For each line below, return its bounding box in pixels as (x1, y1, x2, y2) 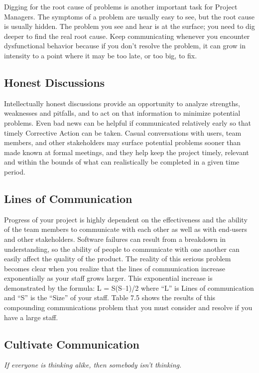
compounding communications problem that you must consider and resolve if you (4, 302, 253, 313)
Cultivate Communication (4, 336, 139, 352)
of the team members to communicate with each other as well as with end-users (4, 224, 248, 234)
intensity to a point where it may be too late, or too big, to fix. (4, 50, 197, 60)
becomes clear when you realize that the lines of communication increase (4, 263, 226, 273)
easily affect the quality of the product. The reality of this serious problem (4, 253, 231, 264)
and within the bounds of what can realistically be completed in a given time (4, 157, 240, 167)
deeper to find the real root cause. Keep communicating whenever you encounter (4, 30, 250, 41)
